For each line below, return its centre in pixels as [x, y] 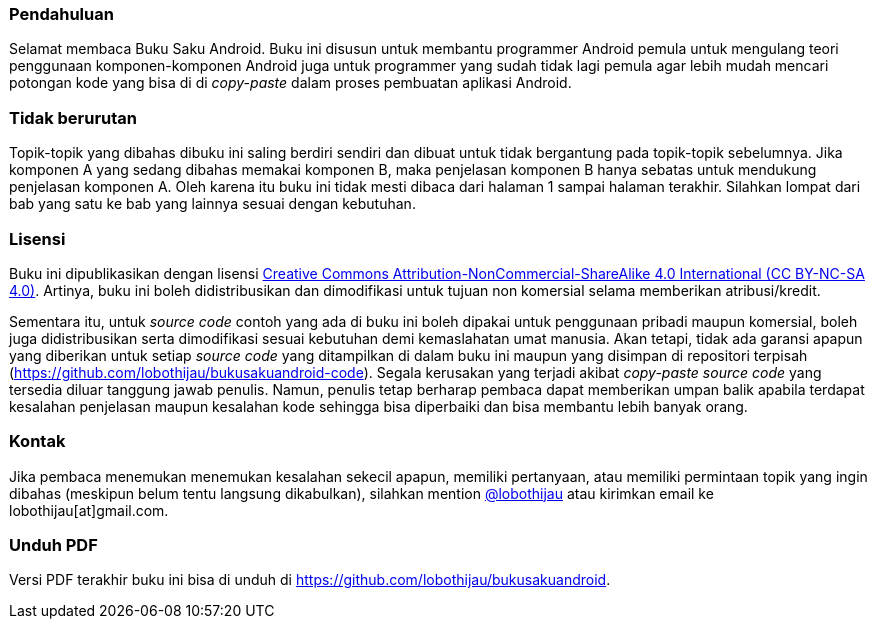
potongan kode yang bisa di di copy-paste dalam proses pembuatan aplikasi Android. [290, 83]
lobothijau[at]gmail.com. [89, 510]
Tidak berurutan [73, 117]
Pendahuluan [61, 14]
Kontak [37, 441]
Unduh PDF [53, 545]
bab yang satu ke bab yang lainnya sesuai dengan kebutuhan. [212, 204]
